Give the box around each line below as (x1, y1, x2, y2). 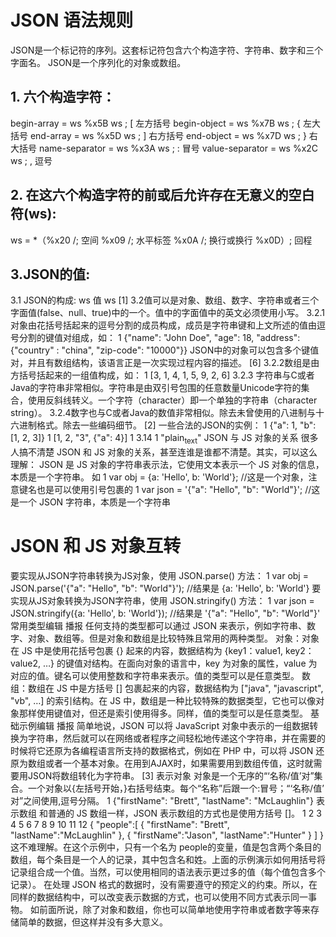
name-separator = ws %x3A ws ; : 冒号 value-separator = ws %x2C (38, 142, 319, 154)
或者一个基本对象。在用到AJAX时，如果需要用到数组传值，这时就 (44, 757, 314, 770)
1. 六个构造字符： (10, 89, 116, 106)
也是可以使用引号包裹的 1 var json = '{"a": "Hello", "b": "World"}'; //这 (36, 484, 321, 496)
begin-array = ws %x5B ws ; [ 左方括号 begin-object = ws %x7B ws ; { (10, 117, 301, 129)
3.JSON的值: (10, 266, 91, 283)
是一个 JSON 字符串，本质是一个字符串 (10, 496, 172, 508)
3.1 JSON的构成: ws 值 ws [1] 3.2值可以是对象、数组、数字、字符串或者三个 (10, 294, 320, 306)
